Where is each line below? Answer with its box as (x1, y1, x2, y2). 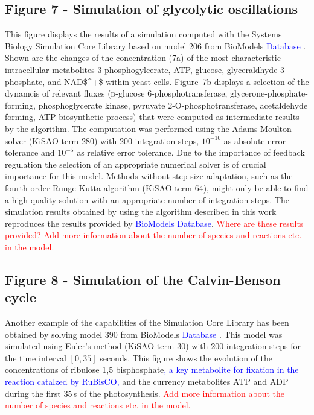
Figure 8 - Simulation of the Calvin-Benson (5, 270, 281, 288)
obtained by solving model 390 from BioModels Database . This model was (5, 328, 283, 340)
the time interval (5, 351, 66, 364)
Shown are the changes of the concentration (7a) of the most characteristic (5, 51, 281, 64)
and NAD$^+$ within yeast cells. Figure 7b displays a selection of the (47, 75, 309, 87)
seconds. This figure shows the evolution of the (100, 351, 272, 364)
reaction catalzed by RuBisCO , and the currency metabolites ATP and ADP (5, 375, 289, 388)
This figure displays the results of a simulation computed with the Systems (5, 28, 282, 40)
